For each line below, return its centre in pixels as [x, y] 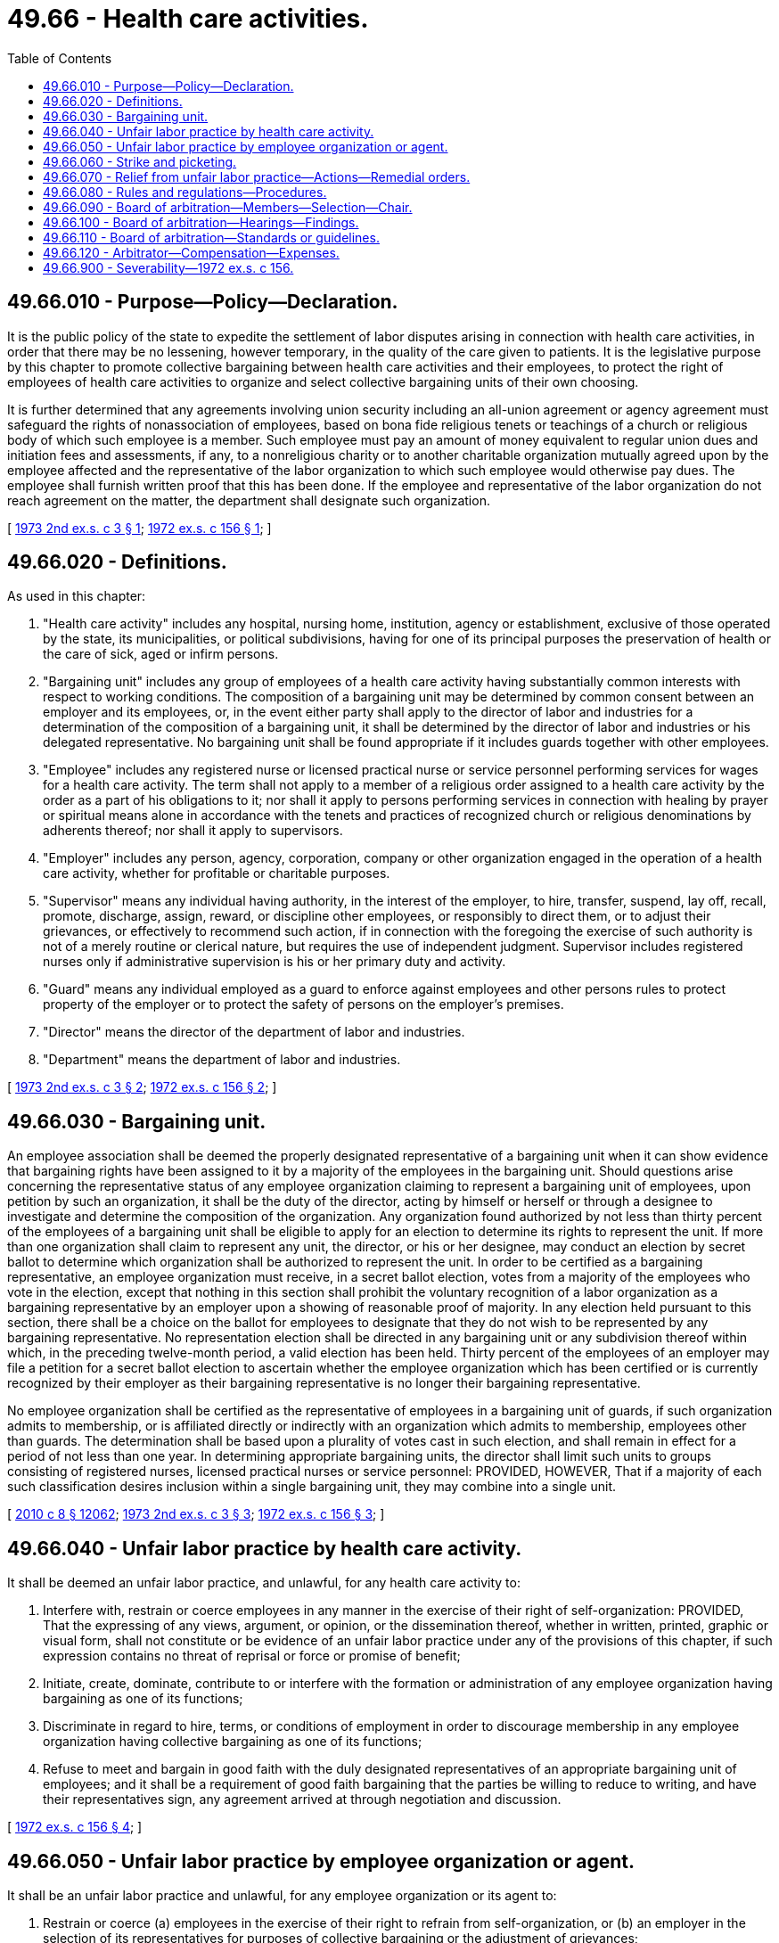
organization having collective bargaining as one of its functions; [233, 1742]
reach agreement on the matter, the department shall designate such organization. [249, 500]
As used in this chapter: [77, 596]
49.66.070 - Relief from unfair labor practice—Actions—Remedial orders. [257, 176]
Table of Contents [60, 58]
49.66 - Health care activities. [188, 19]
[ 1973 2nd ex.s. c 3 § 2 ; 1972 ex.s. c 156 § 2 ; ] [142, 1087]
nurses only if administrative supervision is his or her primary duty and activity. [275, 962]
